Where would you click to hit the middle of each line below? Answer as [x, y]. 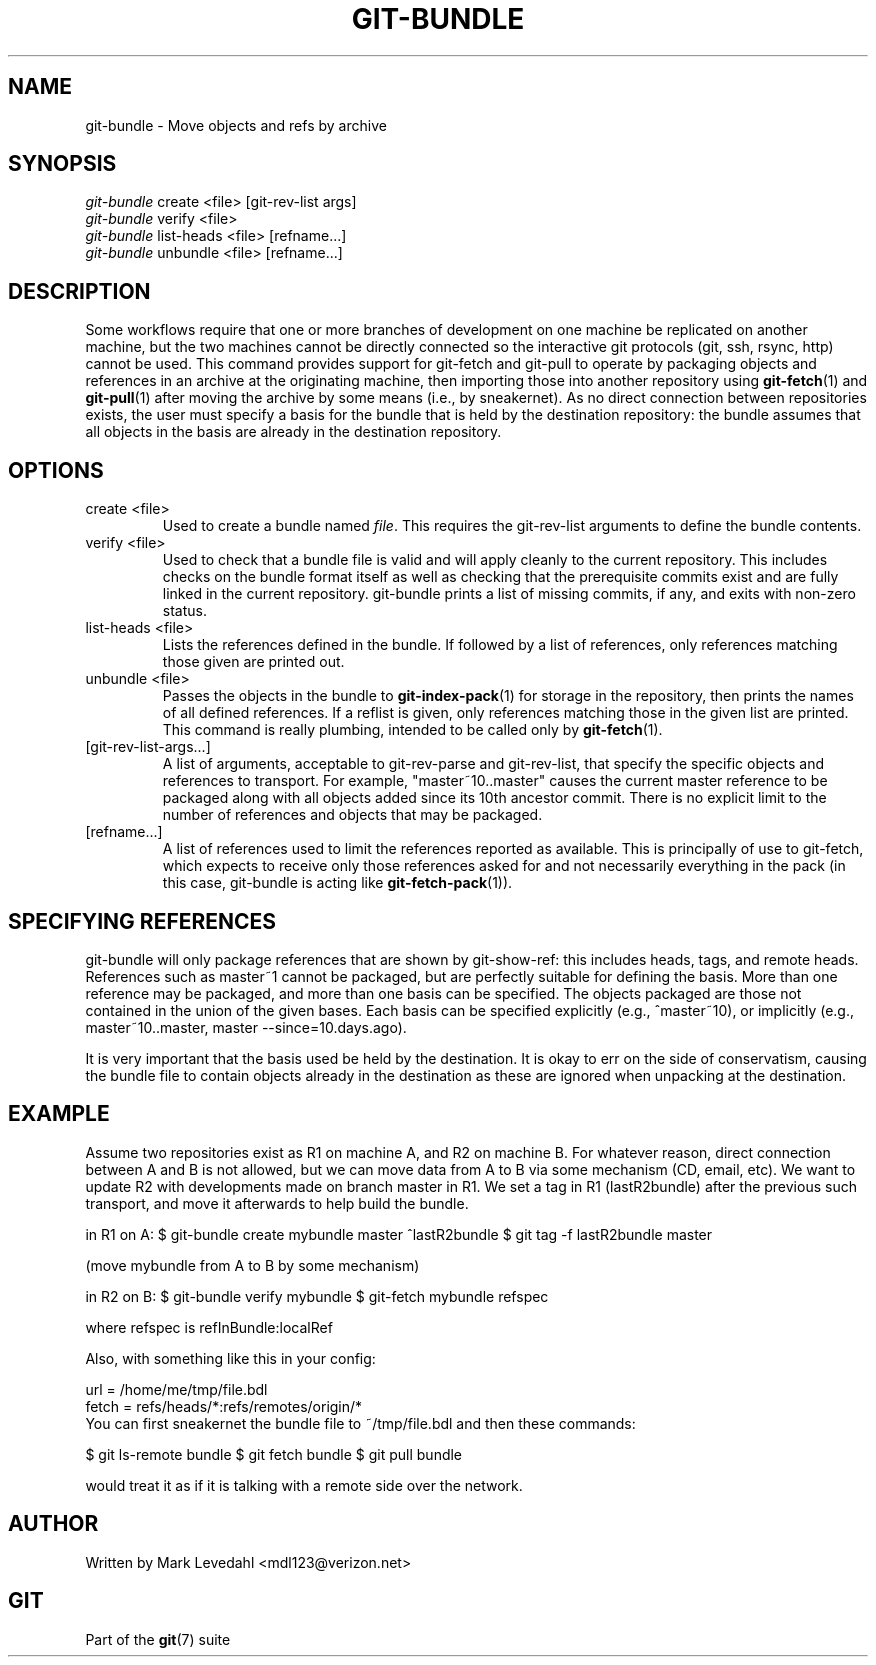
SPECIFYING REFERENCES [142, 921]
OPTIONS [56, 470]
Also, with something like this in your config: [230, 1358]
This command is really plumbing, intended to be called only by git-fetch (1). [412, 730]
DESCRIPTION [79, 291]
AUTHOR [53, 1524]
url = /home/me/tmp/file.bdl [176, 1389]
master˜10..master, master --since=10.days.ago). [246, 1027]
